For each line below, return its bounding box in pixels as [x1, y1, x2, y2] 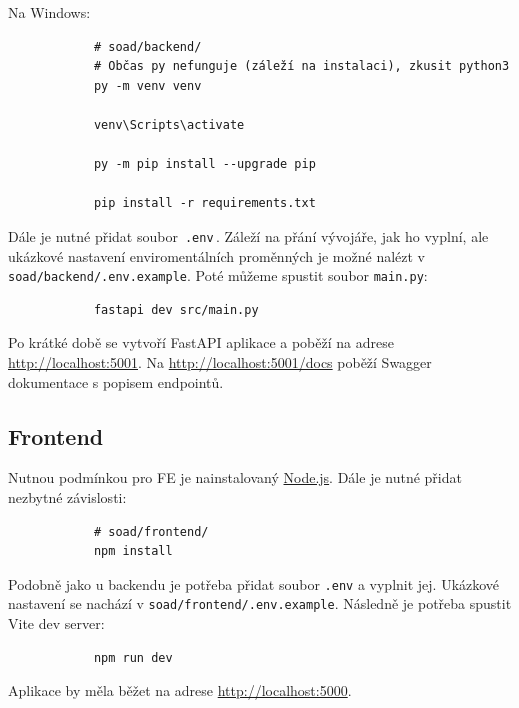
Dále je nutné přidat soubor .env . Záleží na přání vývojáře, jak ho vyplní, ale [8, 225, 489, 246]
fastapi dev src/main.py [93, 302, 259, 317]
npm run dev [93, 650, 173, 665]
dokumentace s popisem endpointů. [8, 371, 224, 392]
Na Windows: [8, 2, 91, 22]
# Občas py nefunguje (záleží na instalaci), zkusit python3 [93, 59, 510, 74]
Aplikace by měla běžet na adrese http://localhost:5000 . [8, 680, 352, 701]
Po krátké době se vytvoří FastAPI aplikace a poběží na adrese [8, 332, 394, 353]
